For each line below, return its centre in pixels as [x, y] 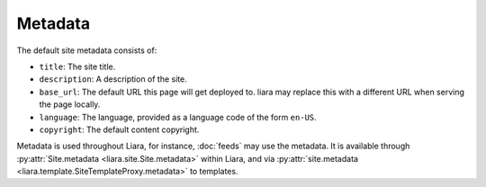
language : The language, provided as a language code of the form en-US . [178, 117]
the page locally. [70, 104]
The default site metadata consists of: [87, 50]
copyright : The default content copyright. [119, 129]
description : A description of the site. [113, 79]
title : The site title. [77, 67]
